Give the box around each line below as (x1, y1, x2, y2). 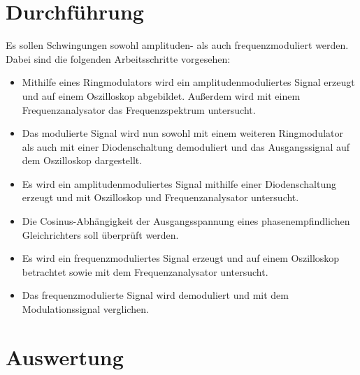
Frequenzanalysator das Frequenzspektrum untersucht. (22, 102, 256, 117)
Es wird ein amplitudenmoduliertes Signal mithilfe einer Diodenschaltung (22, 176, 336, 191)
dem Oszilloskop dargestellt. (22, 153, 143, 168)
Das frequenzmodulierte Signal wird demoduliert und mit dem (22, 288, 289, 302)
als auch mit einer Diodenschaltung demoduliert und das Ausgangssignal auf (22, 139, 350, 154)
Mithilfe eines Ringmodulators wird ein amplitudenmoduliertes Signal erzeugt (22, 75, 355, 89)
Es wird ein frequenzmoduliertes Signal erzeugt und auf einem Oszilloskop (22, 251, 340, 265)
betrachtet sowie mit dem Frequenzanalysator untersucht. (22, 264, 268, 279)
